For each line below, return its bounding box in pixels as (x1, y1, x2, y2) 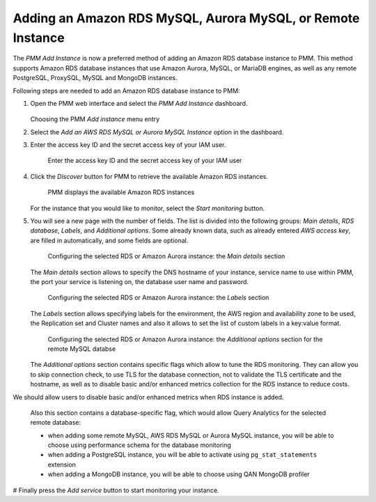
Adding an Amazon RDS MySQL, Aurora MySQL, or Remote (13, 10, 360, 26)
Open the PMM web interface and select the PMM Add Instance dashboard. (30, 99, 248, 107)
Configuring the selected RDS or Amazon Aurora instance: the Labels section (47, 293, 269, 302)
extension (47, 460, 77, 469)
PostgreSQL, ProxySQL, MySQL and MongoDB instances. (13, 74, 178, 82)
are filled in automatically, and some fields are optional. (30, 236, 189, 244)
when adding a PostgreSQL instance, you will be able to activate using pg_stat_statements (47, 450, 318, 459)
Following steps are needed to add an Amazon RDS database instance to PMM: (13, 86, 240, 95)
